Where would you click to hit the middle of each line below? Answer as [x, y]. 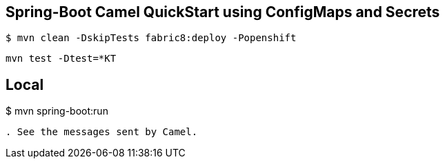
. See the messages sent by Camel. [102, 132]
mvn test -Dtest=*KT [61, 59]
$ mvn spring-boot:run [57, 111]
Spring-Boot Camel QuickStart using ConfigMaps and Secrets [223, 12]
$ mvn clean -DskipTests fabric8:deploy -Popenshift [151, 38]
